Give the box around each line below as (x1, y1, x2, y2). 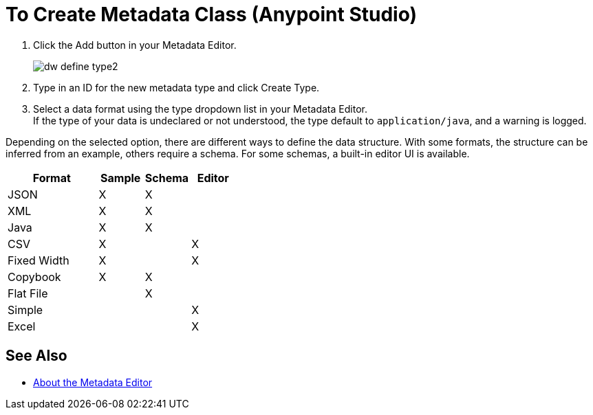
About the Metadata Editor (33, 376, 153, 388)
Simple (8, 302, 43, 317)
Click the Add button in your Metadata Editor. (33, 38, 237, 51)
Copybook (8, 269, 61, 284)
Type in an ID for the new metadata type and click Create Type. (33, 81, 320, 93)
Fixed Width (8, 253, 69, 267)
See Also (6, 347, 67, 365)
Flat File (8, 286, 48, 300)
